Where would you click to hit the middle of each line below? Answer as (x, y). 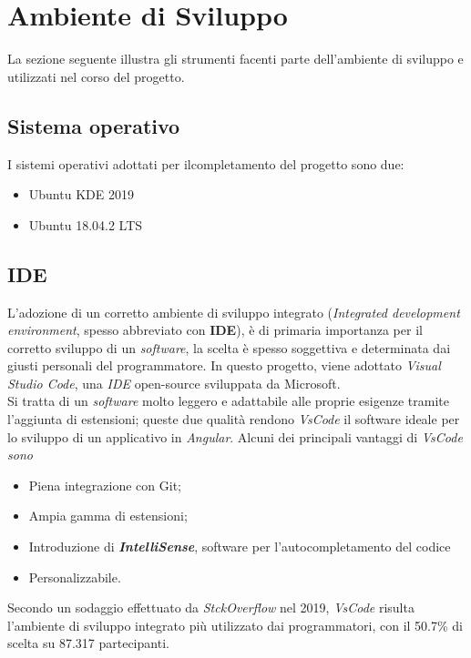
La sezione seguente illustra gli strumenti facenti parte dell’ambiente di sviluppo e (235, 59)
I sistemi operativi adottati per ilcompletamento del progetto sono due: (206, 163)
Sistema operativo (94, 125)
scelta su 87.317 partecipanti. (88, 643)
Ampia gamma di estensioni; (108, 516)
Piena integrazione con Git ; (105, 485)
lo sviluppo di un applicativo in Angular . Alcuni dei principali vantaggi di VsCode (235, 436)
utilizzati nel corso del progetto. (96, 76)
